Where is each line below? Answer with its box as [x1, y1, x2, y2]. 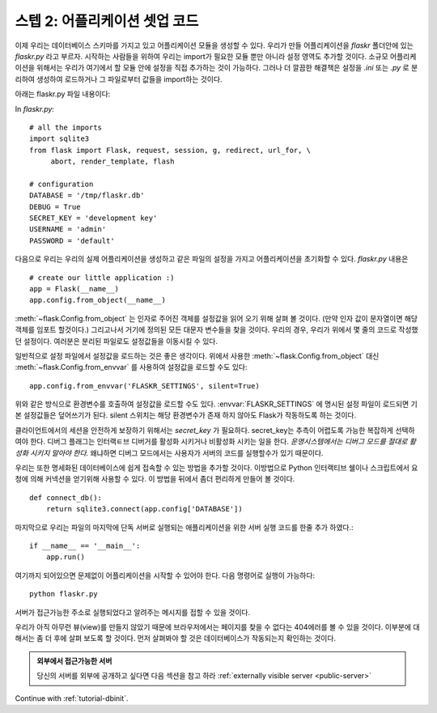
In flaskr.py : [15, 104, 54, 113]
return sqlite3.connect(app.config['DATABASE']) [45, 504, 243, 514]
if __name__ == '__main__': [29, 541, 141, 550]
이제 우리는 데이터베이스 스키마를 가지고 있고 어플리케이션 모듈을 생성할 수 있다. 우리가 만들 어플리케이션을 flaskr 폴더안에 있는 [15, 40, 414, 50]
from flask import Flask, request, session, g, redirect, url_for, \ [29, 146, 312, 155]
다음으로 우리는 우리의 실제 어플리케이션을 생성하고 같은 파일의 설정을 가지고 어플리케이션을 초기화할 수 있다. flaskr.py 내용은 [15, 254, 409, 264]
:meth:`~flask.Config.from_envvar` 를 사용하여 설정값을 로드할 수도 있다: [15, 363, 248, 372]
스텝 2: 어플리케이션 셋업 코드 [15, 12, 199, 30]
